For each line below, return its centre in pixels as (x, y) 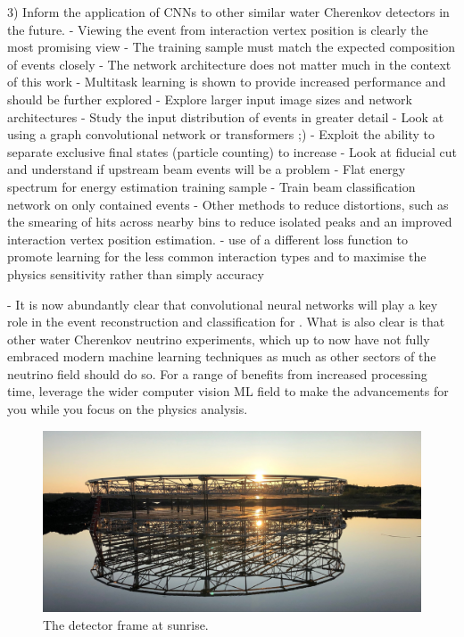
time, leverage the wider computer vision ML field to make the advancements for (228, 391)
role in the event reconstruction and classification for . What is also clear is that (226, 322)
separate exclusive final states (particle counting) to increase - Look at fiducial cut (232, 151)
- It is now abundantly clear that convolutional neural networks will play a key (223, 304)
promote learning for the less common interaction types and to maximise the (217, 256)
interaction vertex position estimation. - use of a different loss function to (207, 239)
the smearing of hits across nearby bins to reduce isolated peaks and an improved (230, 222)
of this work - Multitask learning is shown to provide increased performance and (227, 82)
